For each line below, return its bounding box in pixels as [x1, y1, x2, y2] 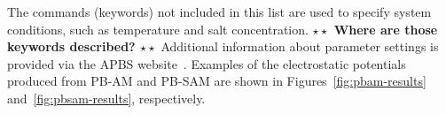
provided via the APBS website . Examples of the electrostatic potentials [7, 54, 406, 72]
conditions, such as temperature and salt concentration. [7, 19, 309, 38]
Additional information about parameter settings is [160, 37, 439, 56]
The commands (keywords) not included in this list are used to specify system [7, 3, 432, 20]
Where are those [333, 19, 438, 38]
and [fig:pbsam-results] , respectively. [7, 88, 206, 107]
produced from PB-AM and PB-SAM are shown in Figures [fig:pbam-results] [7, 72, 426, 90]
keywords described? [7, 37, 136, 56]
